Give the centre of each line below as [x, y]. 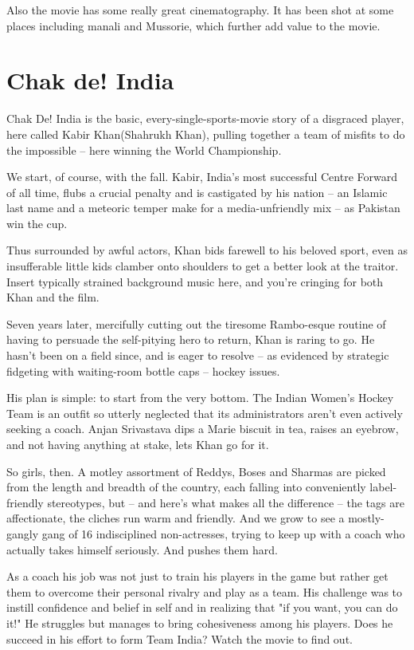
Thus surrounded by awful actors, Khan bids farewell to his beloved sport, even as [207, 250]
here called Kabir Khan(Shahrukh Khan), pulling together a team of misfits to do [206, 134]
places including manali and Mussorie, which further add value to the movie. [193, 25]
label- [383, 487]
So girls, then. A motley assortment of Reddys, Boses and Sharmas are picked [196, 471]
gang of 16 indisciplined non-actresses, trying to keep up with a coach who [223, 533]
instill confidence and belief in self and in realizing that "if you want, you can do [202, 607]
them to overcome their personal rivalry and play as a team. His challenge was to [205, 591]
